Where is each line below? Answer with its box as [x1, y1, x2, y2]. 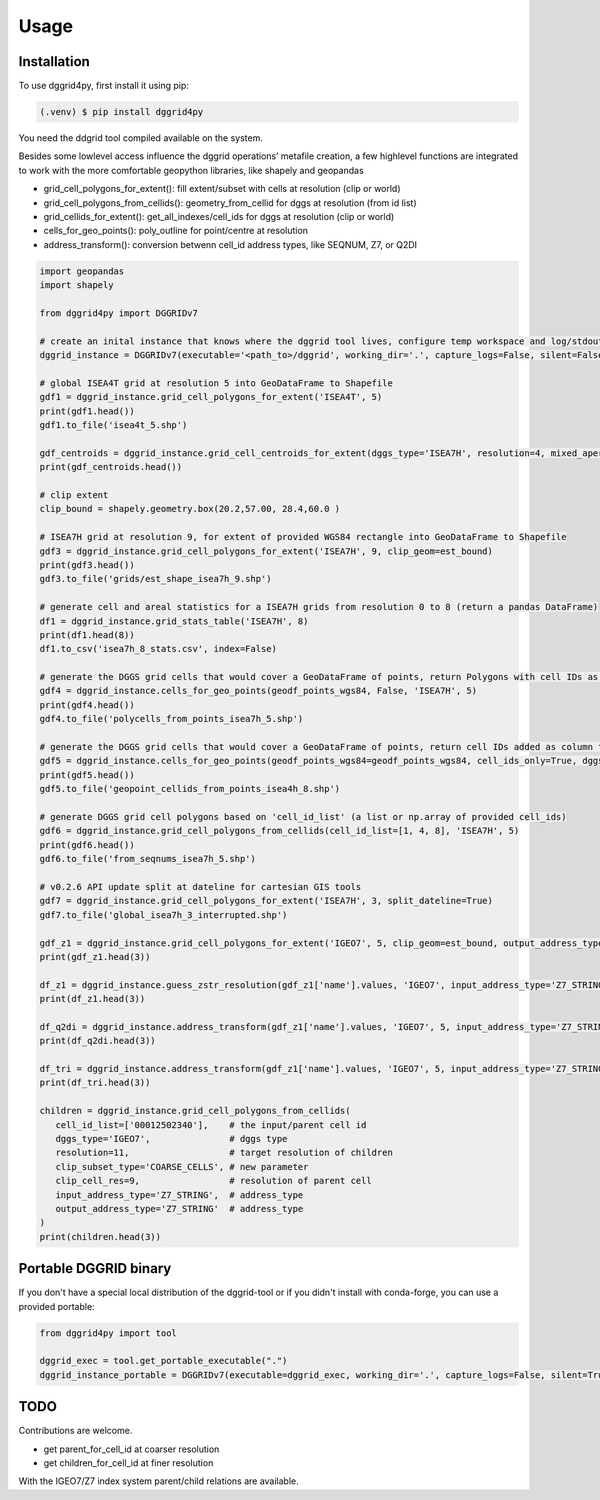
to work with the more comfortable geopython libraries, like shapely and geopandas [18, 164, 364, 176]
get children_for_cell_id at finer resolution [43, 1457, 214, 1469]
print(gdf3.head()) [39, 559, 135, 570]
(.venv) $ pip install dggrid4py [39, 106, 204, 118]
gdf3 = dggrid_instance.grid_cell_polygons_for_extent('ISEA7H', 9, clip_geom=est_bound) [39, 545, 494, 557]
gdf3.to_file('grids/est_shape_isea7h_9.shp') [39, 573, 272, 585]
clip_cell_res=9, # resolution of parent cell [55, 1175, 372, 1187]
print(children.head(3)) [39, 1231, 162, 1242]
